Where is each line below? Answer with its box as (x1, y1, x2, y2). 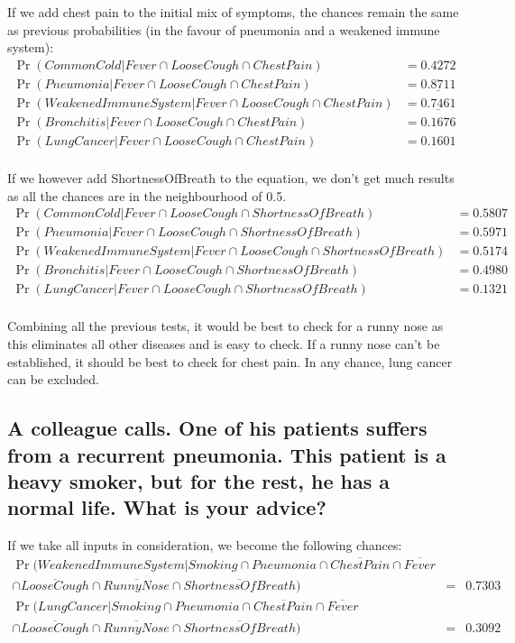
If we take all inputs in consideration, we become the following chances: (7, 536, 402, 555)
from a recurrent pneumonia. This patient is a (7, 440, 446, 468)
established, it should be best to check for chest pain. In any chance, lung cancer (7, 352, 453, 371)
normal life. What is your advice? (7, 493, 326, 521)
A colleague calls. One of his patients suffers (7, 414, 428, 442)
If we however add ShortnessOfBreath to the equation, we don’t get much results (7, 168, 455, 187)
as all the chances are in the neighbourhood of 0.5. (7, 186, 287, 205)
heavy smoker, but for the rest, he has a (7, 466, 390, 494)
